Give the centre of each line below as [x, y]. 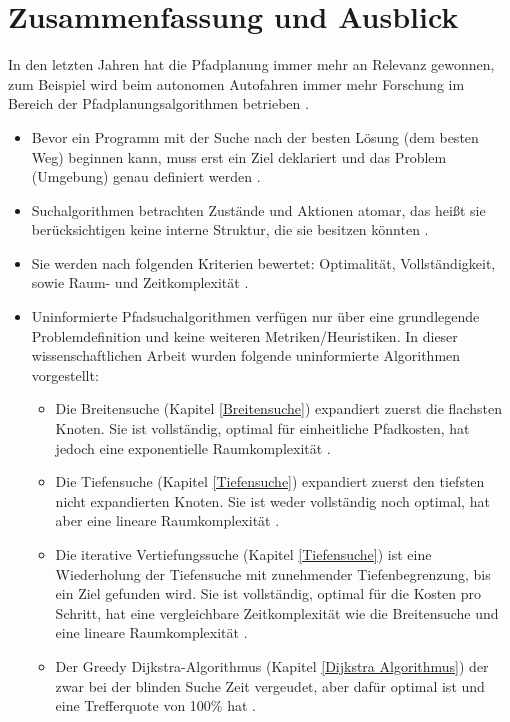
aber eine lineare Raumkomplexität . [167, 520]
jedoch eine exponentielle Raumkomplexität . [193, 447]
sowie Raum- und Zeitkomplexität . [140, 282]
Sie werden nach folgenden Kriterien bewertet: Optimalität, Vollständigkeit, [263, 262]
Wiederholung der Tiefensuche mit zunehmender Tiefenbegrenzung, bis [273, 573]
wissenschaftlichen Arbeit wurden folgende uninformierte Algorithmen [246, 355]
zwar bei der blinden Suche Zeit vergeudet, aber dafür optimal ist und [270, 685]
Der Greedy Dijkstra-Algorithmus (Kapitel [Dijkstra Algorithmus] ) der [272, 665]
